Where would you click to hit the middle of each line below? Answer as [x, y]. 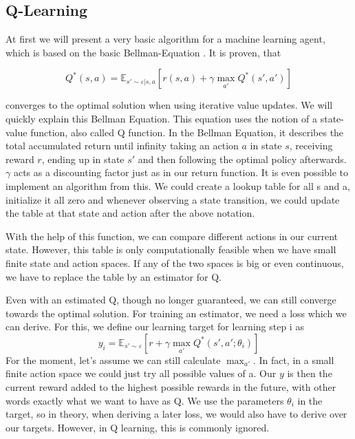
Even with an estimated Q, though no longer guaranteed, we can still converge [171, 300]
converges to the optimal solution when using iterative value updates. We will [169, 105]
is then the [310, 373]
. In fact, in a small [293, 360]
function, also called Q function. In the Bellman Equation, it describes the [187, 132]
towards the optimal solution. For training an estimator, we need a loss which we [176, 313]
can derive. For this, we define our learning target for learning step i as [155, 326]
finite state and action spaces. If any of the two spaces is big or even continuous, [175, 263]
